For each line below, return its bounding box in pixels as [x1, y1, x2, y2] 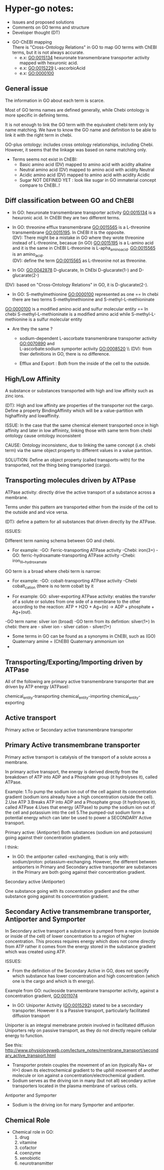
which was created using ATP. [5, 949, 66, 955]
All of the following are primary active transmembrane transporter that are [5, 679, 154, 685]
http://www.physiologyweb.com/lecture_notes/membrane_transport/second [5, 1048, 159, 1053]
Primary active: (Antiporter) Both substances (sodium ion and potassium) [5, 829, 153, 835]
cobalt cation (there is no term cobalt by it [12, 583, 94, 590]
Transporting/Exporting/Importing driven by [5, 658, 143, 666]
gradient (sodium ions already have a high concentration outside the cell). [5, 794, 154, 800]
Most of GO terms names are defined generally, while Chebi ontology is [5, 107, 149, 113]
